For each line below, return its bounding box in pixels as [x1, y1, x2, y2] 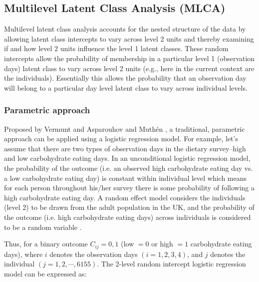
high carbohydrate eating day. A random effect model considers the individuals [4, 192, 246, 202]
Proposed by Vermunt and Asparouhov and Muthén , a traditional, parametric [4, 123, 245, 134]
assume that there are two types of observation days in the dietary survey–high [4, 143, 246, 153]
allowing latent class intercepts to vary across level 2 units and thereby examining [4, 33, 254, 44]
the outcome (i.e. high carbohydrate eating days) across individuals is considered [4, 211, 251, 222]
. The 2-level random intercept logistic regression [97, 258, 246, 269]
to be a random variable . [4, 221, 82, 232]
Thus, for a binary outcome [4, 238, 88, 249]
